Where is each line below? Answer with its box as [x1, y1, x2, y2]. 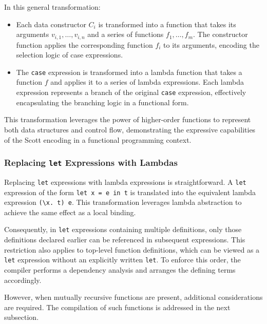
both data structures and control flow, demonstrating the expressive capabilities [4, 124, 256, 135]
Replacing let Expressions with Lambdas [4, 156, 178, 169]
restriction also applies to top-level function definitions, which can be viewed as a [4, 244, 260, 255]
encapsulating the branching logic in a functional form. [16, 97, 189, 107]
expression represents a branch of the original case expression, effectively [16, 87, 246, 98]
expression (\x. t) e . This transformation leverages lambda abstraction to [4, 197, 242, 207]
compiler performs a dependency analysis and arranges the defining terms [4, 264, 236, 275]
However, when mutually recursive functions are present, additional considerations [4, 292, 263, 302]
